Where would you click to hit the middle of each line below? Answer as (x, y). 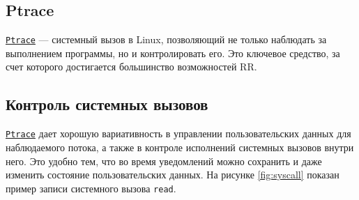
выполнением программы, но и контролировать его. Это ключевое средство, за (173, 53)
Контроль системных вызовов (107, 104)
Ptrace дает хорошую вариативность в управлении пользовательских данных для (178, 133)
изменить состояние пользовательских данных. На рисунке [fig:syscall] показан (173, 175)
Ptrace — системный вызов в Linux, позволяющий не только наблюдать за (166, 39)
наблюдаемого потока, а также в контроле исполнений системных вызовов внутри (180, 147)
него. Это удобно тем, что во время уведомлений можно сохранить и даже (164, 161)
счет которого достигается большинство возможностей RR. (131, 67)
